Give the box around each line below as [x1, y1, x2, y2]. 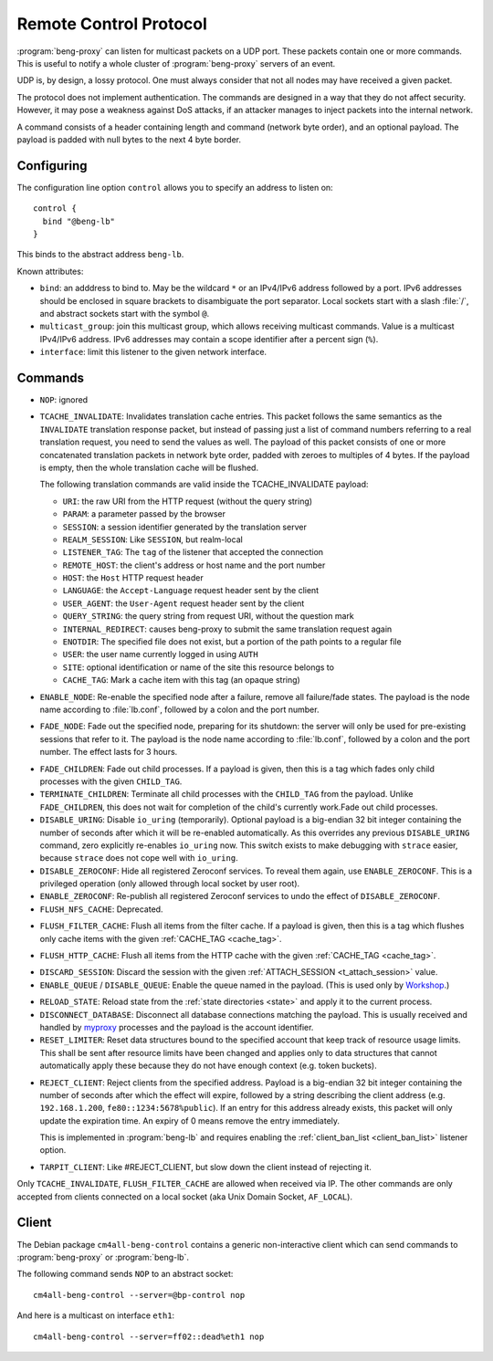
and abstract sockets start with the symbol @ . [39, 308, 210, 319]
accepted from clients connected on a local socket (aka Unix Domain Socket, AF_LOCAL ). [16, 1191, 353, 1202]
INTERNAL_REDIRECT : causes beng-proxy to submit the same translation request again [62, 623, 393, 634]
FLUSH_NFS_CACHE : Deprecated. [39, 904, 163, 915]
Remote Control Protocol [16, 14, 207, 34]
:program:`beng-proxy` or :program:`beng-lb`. [16, 1251, 189, 1262]
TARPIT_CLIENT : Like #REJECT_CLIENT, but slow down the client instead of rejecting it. [39, 1161, 372, 1172]
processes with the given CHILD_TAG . [39, 776, 183, 787]
